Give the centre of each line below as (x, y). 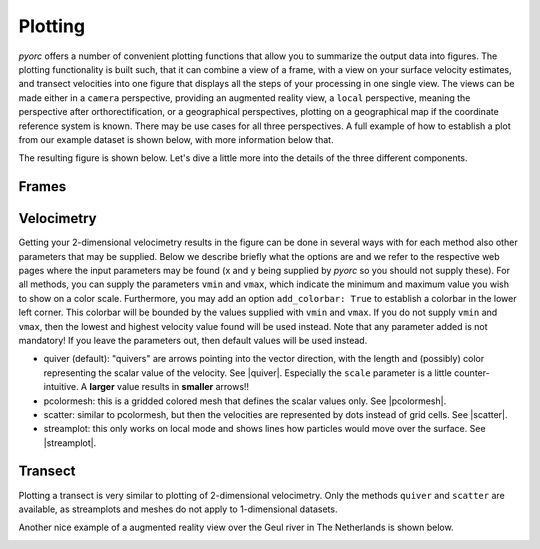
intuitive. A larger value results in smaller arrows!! (146, 387)
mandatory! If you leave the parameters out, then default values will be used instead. (193, 340)
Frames (42, 186)
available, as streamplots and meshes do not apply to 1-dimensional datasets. (178, 509)
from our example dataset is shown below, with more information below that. (176, 139)
